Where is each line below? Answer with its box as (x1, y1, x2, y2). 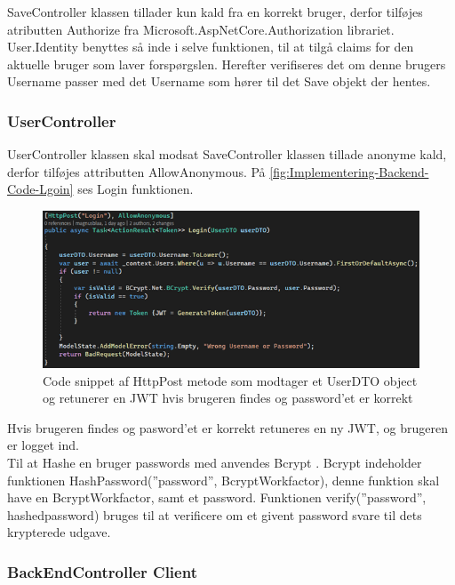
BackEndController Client (7, 560, 197, 582)
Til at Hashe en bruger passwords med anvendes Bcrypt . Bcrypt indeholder (7, 453, 422, 471)
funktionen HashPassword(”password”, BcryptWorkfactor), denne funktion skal (7, 470, 440, 489)
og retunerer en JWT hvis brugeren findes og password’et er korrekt (43, 389, 413, 407)
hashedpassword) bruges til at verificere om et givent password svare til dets (7, 505, 422, 524)
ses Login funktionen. (77, 180, 194, 198)
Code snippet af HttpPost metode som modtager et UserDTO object (43, 371, 418, 389)
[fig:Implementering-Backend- (269, 162, 429, 180)
